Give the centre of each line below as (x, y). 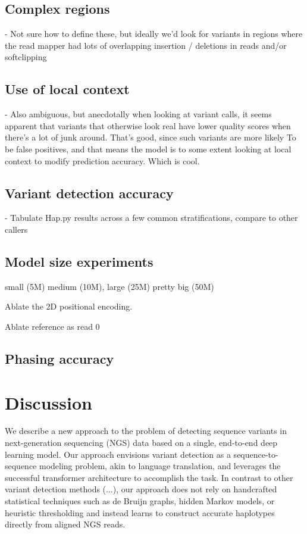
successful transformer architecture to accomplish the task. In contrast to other (149, 477)
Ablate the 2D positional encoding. (69, 306)
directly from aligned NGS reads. (65, 524)
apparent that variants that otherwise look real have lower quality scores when (148, 125)
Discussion (48, 402)
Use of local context (67, 89)
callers (16, 229)
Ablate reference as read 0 (52, 326)
